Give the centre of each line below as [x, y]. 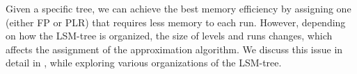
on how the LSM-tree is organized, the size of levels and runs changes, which [169, 36]
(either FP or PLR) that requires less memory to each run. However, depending [176, 22]
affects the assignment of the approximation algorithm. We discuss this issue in [174, 49]
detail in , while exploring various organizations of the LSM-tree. [144, 63]
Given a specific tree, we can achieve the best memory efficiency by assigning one [178, 8]
